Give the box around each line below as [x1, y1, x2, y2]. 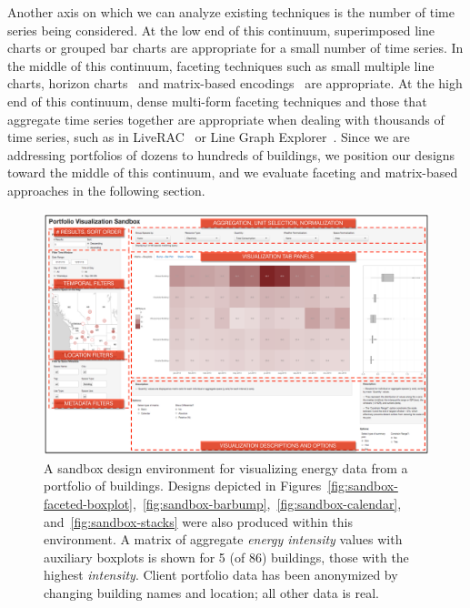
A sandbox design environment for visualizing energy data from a [44, 458, 408, 477]
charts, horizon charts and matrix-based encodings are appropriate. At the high [7, 74, 463, 93]
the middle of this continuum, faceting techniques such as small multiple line [7, 56, 435, 75]
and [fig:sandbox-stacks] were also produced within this [44, 512, 354, 531]
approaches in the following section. [7, 180, 205, 199]
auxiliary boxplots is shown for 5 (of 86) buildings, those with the [44, 547, 409, 566]
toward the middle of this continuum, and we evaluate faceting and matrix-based [7, 163, 458, 182]
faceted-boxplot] [44, 493, 134, 512]
